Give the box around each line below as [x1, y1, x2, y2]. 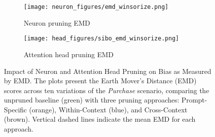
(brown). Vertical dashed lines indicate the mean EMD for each [4, 114, 196, 124]
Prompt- [181, 95, 207, 105]
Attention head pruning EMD [24, 49, 114, 59]
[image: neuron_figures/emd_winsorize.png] [24, 3, 169, 10]
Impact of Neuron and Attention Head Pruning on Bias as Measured [4, 66, 212, 76]
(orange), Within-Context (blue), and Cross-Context [29, 104, 188, 114]
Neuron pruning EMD [24, 17, 90, 28]
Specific [4, 104, 27, 114]
